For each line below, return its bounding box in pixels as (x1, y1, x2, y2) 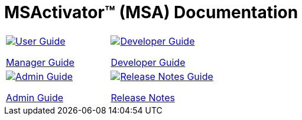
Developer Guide (111, 56, 186, 68)
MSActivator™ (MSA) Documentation (4, 2, 298, 22)
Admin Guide (6, 91, 64, 104)
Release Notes (111, 91, 175, 104)
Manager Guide (6, 56, 74, 68)
